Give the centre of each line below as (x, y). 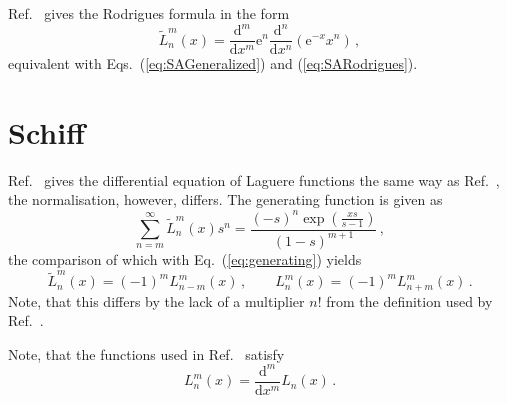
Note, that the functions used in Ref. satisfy (146, 353)
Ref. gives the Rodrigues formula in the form (149, 13)
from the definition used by (409, 300)
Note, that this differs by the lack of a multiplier (156, 300)
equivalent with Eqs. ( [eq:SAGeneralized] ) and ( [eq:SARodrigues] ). (213, 63)
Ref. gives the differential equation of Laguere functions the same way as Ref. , (254, 179)
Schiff (46, 131)
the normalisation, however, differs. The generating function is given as (225, 199)
